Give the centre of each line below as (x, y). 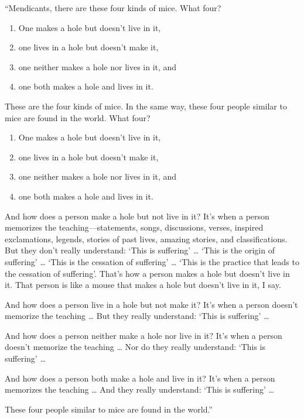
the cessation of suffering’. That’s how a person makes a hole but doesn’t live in (147, 273)
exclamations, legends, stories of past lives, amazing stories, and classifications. (146, 238)
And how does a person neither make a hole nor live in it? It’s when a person (144, 335)
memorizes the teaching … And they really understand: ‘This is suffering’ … (139, 389)
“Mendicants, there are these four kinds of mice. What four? (113, 8)
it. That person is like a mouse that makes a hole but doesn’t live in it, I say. (143, 285)
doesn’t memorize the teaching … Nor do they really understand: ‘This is (135, 347)
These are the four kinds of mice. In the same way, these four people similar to (146, 106)
